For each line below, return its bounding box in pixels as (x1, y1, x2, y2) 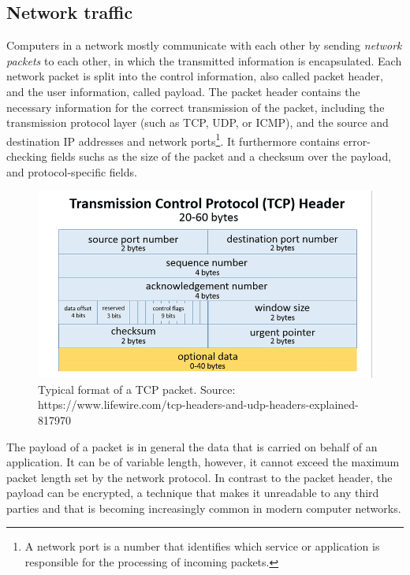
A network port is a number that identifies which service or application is (24, 538, 380, 555)
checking (6, 148, 47, 165)
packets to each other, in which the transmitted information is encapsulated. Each (6, 52, 402, 69)
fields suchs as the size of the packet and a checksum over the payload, (50, 148, 392, 165)
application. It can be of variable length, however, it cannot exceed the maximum (6, 454, 400, 470)
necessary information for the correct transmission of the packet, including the (6, 98, 385, 115)
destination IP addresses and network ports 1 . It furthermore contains (6, 130, 340, 149)
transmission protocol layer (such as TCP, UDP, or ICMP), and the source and (6, 114, 389, 131)
